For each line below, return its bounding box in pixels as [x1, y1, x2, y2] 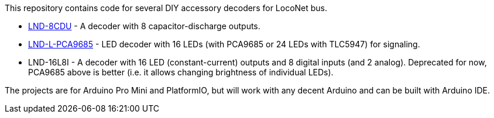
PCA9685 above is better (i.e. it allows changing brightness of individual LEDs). [28, 67, 334, 77]
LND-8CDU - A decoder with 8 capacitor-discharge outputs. [28, 21, 260, 31]
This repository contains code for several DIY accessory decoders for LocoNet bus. [5, 3, 328, 13]
